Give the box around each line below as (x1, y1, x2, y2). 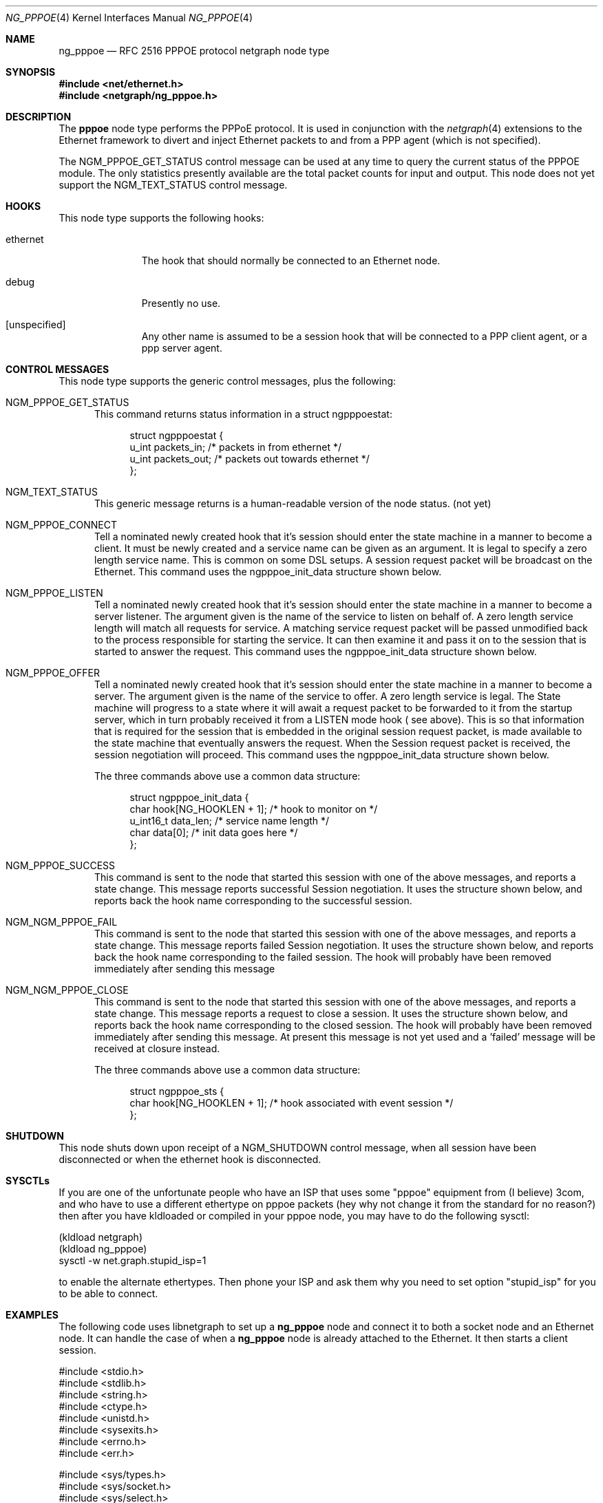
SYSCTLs (6, 1175, 50, 1186)
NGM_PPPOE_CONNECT (6, 519, 117, 531)
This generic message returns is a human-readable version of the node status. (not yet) (94, 498, 491, 509)
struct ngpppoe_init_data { (129, 791, 249, 803)
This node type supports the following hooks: (59, 212, 264, 224)
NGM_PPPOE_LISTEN (6, 587, 103, 599)
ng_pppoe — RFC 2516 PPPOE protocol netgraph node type (59, 45, 330, 56)
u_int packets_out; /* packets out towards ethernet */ (129, 453, 370, 465)
